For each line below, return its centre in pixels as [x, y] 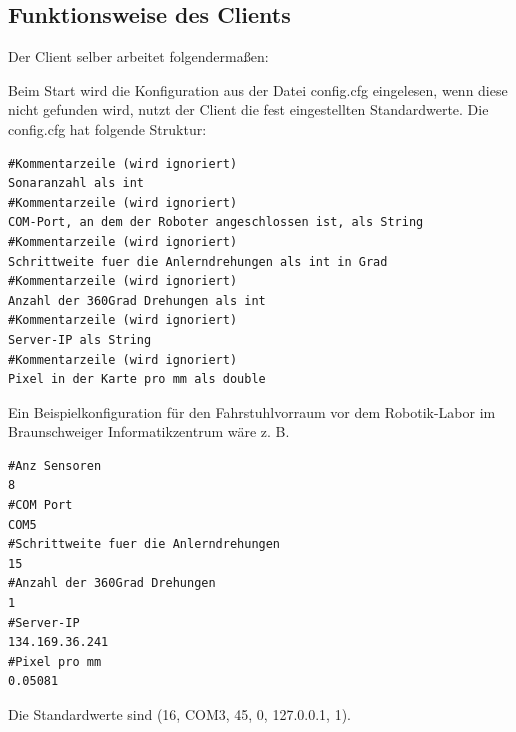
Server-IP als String [80, 339]
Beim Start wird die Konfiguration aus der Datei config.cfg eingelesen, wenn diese [258, 89]
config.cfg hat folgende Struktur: [107, 128]
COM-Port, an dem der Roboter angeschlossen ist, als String [216, 222]
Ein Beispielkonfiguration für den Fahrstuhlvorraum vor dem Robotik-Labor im [252, 411]
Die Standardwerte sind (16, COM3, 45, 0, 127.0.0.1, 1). [179, 714]
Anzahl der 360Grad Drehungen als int [137, 300]
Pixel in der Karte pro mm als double [137, 379]
